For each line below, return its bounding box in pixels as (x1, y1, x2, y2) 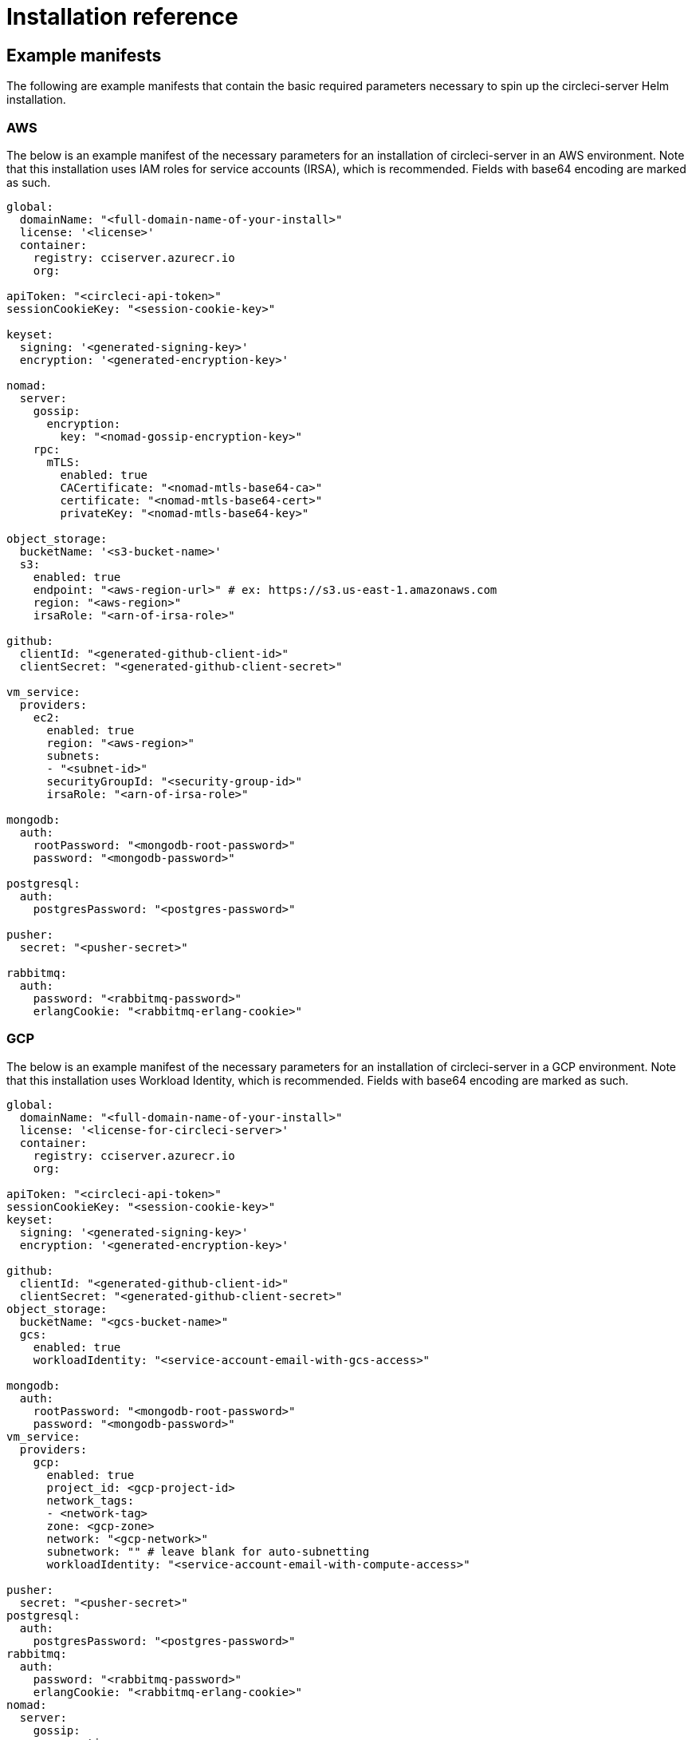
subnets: (46, 749, 101, 762)
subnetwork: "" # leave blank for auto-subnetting (46, 1544, 370, 1558)
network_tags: (46, 1493, 135, 1507)
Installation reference (6, 3, 238, 30)
